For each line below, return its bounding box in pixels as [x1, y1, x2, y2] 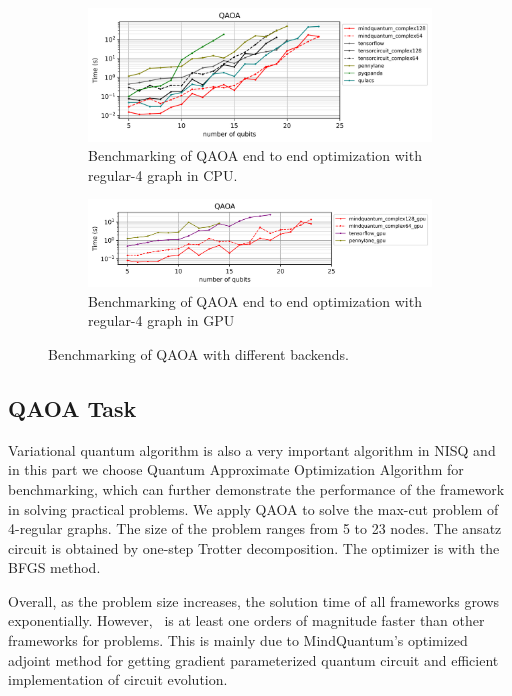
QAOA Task [8, 392, 137, 423]
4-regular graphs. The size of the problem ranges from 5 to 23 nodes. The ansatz [8, 518, 502, 539]
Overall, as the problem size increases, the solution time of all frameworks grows [8, 590, 500, 611]
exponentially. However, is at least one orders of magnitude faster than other [8, 610, 485, 631]
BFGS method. [8, 557, 101, 578]
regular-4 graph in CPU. [88, 164, 238, 185]
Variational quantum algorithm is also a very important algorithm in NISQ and [8, 439, 496, 460]
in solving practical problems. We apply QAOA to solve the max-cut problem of [8, 498, 499, 519]
